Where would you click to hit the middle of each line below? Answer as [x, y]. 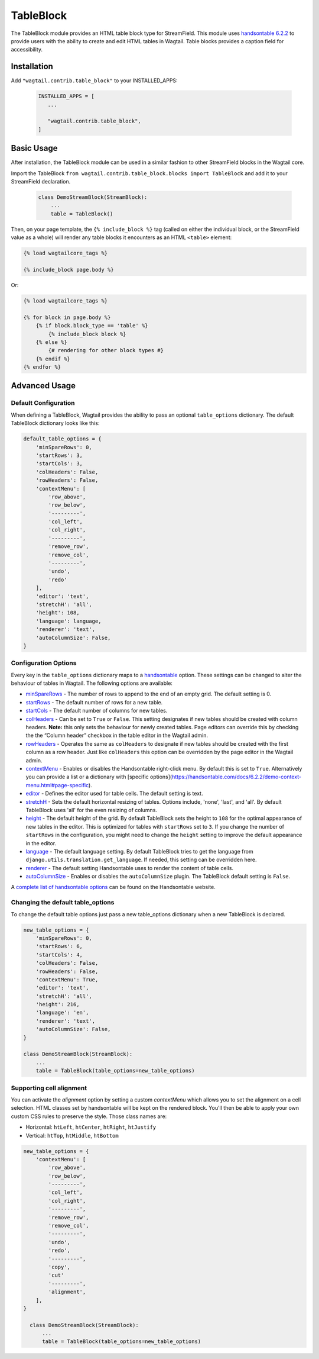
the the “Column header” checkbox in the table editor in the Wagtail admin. [117, 735]
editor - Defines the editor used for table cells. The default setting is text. [114, 794]
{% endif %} [53, 359]
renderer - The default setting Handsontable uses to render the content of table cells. [129, 868]
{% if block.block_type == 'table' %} [92, 326]
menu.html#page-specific [57, 785]
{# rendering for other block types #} [106, 350]
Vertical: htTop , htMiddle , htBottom [72, 1135]
